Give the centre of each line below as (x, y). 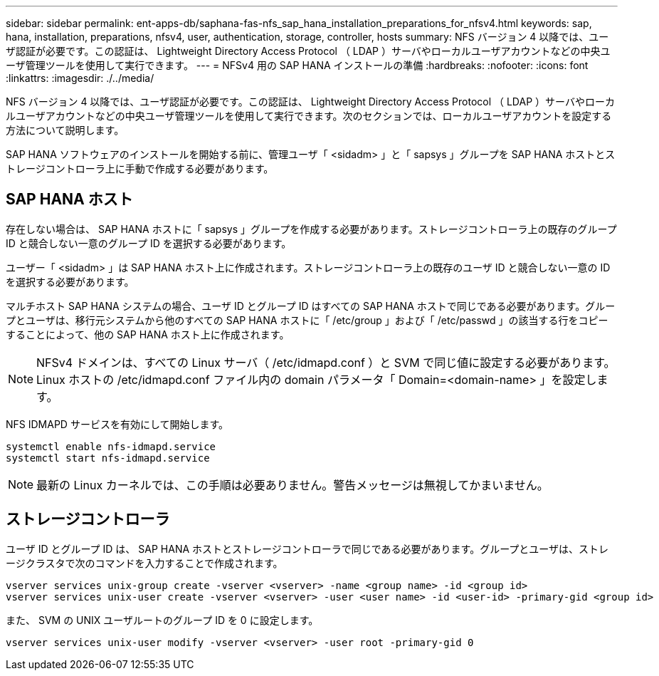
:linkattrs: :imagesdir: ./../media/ (80, 78)
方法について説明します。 (65, 130)
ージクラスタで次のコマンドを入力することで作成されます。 (144, 563)
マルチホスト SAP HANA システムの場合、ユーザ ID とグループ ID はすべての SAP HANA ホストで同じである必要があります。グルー (311, 306)
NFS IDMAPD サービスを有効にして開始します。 (117, 424)
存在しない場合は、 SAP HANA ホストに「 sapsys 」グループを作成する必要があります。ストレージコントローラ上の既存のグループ (311, 229)
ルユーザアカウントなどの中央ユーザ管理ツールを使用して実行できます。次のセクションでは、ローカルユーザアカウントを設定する (309, 116)
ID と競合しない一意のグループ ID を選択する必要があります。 (149, 243)
